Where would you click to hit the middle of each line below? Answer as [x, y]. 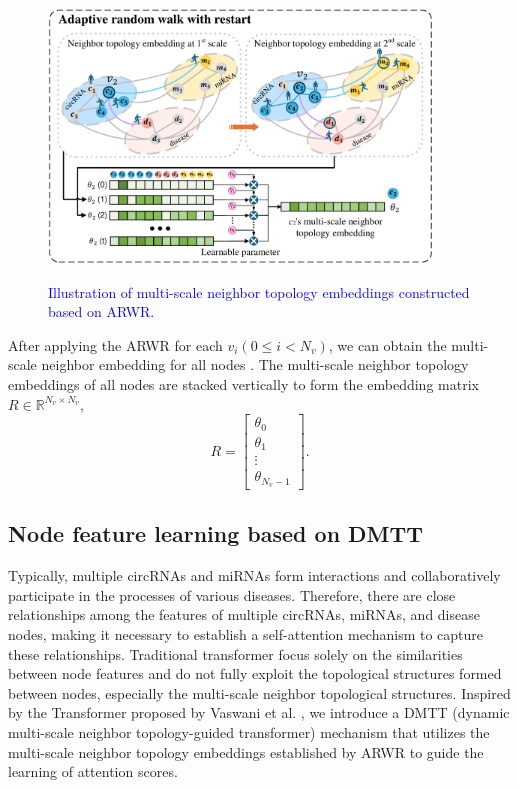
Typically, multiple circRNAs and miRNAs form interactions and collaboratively [254, 575]
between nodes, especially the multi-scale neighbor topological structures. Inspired [259, 692]
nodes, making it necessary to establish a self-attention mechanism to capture [246, 634]
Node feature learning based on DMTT [216, 533]
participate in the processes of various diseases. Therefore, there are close [232, 594]
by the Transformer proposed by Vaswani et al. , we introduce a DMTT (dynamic [259, 712]
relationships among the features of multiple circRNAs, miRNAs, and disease [244, 614]
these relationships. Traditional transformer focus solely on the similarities [235, 653]
